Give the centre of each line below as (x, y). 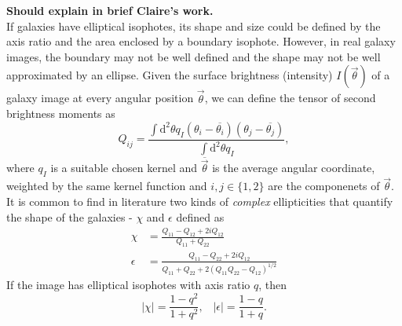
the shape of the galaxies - (69, 216)
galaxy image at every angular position (100, 98)
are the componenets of (324, 186)
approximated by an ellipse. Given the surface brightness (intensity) (170, 75)
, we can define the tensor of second (290, 98)
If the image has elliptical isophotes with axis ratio (128, 285)
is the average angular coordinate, (294, 168)
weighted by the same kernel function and (107, 186)
